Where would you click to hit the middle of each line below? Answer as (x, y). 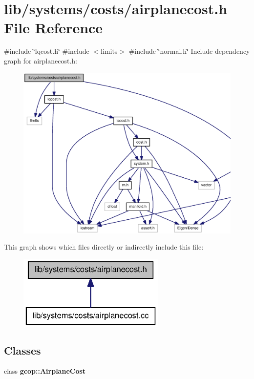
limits (109, 51)
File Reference (53, 28)
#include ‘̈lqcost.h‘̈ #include (47, 51)
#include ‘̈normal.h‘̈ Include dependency (189, 51)
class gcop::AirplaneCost (45, 371)
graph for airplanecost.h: (41, 60)
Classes (22, 350)
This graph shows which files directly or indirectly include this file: (104, 247)
